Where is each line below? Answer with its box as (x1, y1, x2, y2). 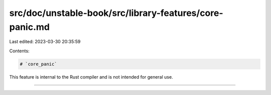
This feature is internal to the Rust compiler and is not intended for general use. (9, 74, 173, 80)
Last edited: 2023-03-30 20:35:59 (9, 39, 81, 45)
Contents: (9, 48, 30, 54)
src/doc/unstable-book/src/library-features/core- (9, 7, 223, 18)
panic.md (9, 21, 50, 32)
